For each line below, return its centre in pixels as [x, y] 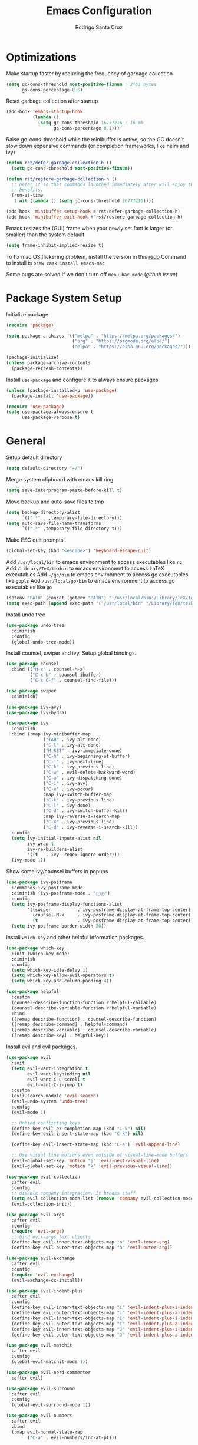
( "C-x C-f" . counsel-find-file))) [73, 681]
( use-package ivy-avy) [34, 707]
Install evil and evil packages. [42, 1047]
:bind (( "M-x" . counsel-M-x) [48, 669]
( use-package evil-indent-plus [44, 1291]
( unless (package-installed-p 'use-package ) [62, 390]
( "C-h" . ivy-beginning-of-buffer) [87, 756]
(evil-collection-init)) [42, 1204]
